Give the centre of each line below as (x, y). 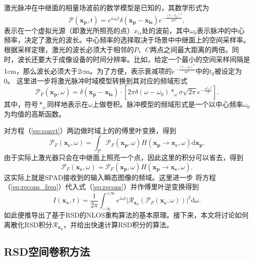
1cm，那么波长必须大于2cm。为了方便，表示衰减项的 (88, 71)
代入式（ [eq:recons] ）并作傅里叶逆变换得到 (132, 187)
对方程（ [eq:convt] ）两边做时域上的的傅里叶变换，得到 (90, 130)
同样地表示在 (68, 104)
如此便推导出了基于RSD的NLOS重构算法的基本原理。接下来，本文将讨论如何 (126, 215)
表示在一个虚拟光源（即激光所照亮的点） (69, 30)
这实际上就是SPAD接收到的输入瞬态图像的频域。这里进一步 (99, 177)
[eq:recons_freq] (35, 187)
